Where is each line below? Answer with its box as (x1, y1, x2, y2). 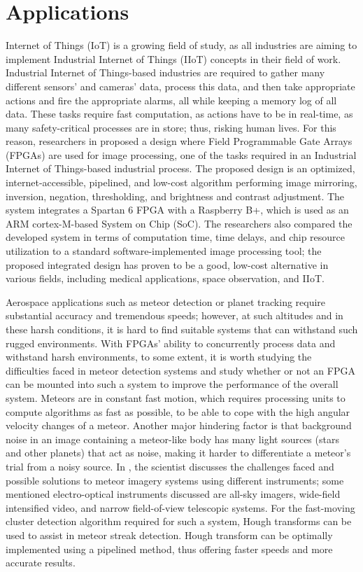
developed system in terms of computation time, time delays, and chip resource (6, 230, 346, 244)
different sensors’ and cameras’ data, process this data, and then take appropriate (6, 78, 355, 93)
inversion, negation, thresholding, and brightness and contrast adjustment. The (6, 188, 345, 203)
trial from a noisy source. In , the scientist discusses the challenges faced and (6, 459, 334, 473)
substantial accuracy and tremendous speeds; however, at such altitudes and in (6, 308, 343, 323)
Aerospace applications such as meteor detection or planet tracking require (6, 294, 326, 309)
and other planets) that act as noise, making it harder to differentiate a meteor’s (6, 445, 351, 460)
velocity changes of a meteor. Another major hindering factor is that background (6, 418, 352, 433)
